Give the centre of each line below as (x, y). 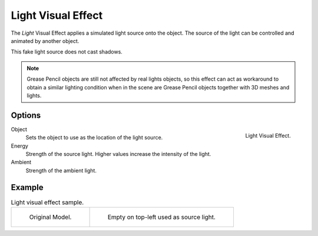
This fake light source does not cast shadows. (67, 52)
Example (27, 187)
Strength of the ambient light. (61, 170)
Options (26, 115)
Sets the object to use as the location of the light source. (94, 138)
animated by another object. (45, 41)
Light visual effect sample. (47, 202)
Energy (20, 146)
